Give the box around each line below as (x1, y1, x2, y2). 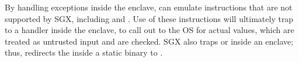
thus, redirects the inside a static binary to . (5, 46, 163, 59)
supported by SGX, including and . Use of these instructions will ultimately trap (5, 12, 294, 24)
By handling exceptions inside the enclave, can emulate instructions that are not (5, 1, 293, 13)
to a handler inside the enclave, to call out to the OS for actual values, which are (5, 24, 294, 36)
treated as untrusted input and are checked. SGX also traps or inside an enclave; (5, 35, 294, 47)
